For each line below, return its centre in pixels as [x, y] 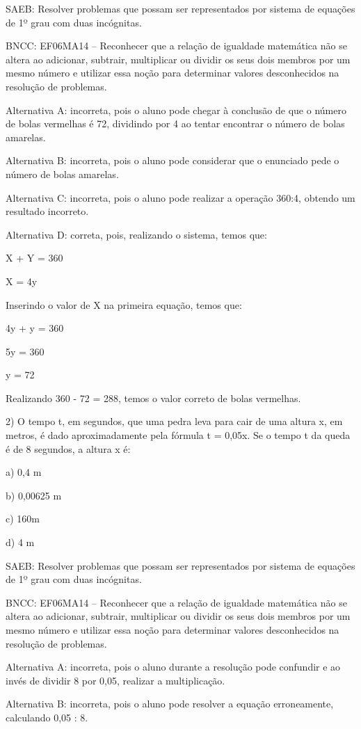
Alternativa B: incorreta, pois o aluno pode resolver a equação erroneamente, [170, 704]
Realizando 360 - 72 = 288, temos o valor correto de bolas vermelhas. [153, 398]
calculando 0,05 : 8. [47, 717]
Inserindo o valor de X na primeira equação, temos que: [124, 304]
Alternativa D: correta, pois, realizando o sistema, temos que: [136, 234]
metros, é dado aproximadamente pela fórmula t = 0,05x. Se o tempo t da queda [178, 435]
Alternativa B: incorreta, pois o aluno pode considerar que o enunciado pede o [173, 160]
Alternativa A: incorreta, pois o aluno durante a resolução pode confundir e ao [173, 667]
